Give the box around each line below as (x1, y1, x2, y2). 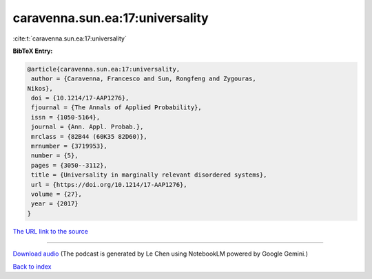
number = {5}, (31, 152, 79, 159)
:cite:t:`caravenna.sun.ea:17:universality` (12, 34, 127, 43)
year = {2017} (31, 200, 79, 208)
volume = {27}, (31, 190, 83, 198)
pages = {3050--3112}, (31, 161, 108, 169)
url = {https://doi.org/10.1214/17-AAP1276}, (31, 181, 187, 188)
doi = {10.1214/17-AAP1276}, (31, 94, 130, 102)
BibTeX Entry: (12, 47, 53, 55)
